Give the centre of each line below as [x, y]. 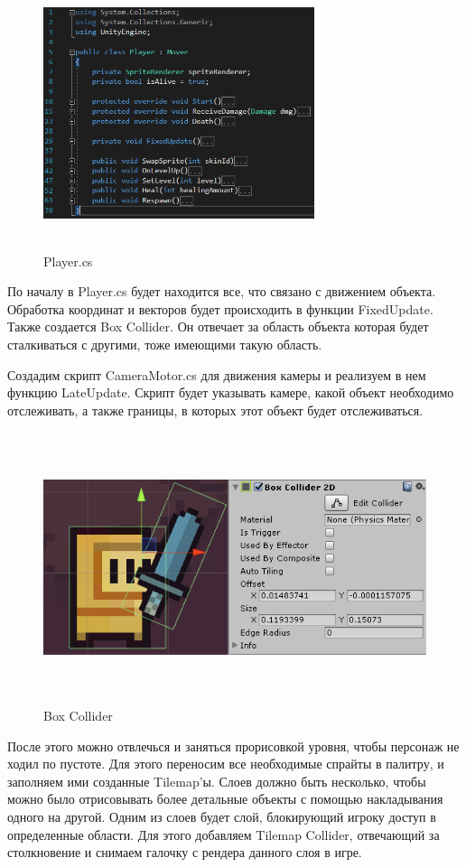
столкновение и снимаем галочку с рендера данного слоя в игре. [185, 852]
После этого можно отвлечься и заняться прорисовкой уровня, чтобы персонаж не [233, 746]
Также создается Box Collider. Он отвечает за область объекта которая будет [218, 326]
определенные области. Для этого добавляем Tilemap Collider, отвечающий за [224, 834]
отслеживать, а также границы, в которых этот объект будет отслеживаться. [215, 410]
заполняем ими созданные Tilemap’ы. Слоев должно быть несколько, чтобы [217, 781]
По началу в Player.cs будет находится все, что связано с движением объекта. [222, 291]
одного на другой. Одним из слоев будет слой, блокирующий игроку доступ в [222, 816]
